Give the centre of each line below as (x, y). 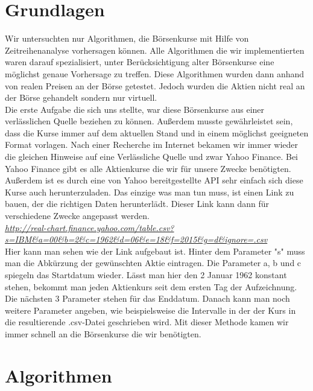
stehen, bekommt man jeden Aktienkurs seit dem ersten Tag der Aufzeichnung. (151, 286)
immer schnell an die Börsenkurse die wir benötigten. (103, 333)
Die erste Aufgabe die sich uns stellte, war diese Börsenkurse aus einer (135, 109)
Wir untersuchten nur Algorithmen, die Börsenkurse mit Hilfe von (127, 38)
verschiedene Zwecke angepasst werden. (77, 216)
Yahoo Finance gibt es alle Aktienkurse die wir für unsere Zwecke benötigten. (148, 168)
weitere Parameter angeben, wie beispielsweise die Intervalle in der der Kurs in (150, 310)
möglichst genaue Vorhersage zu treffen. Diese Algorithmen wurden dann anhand (155, 73)
